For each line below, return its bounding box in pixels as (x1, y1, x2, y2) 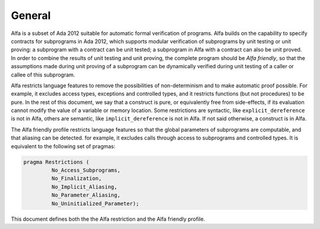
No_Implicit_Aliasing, (51, 183, 118, 190)
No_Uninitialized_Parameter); (51, 200, 139, 207)
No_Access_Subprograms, (51, 167, 121, 173)
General (11, 9, 51, 22)
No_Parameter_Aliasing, (51, 192, 121, 199)
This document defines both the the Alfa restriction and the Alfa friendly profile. (11, 215, 206, 222)
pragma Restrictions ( (23, 158, 89, 166)
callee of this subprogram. (11, 71, 75, 78)
